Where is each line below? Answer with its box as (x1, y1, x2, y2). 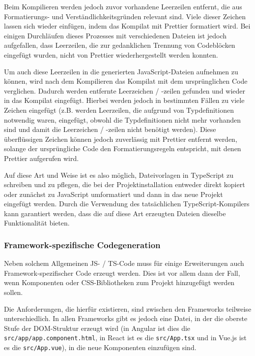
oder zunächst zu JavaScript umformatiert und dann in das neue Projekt (4, 189, 223, 199)
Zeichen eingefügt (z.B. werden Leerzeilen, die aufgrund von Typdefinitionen (4, 104, 234, 115)
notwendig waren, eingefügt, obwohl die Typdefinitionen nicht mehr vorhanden (4, 114, 241, 125)
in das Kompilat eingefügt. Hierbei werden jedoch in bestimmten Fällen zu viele (4, 95, 245, 105)
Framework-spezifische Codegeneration (4, 238, 161, 251)
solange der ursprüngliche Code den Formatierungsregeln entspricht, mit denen (4, 143, 241, 154)
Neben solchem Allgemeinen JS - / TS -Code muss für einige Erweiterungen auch (4, 258, 244, 268)
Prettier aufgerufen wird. (4, 153, 79, 163)
